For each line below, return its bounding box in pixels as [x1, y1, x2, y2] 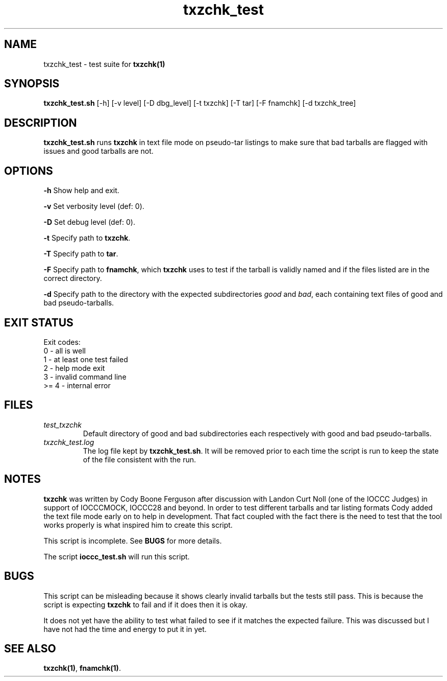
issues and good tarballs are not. [43, 147, 154, 156]
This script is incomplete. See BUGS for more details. [43, 536, 222, 545]
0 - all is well [43, 346, 86, 355]
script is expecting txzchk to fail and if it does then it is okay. [43, 600, 248, 609]
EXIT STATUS [4, 316, 73, 329]
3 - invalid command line [43, 372, 127, 381]
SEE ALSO [4, 642, 56, 655]
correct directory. [43, 274, 102, 283]
